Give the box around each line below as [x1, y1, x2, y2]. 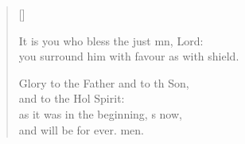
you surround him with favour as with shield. [18, 48, 239, 64]
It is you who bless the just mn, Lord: [18, 32, 204, 49]
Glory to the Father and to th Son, [18, 74, 189, 91]
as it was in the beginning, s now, [18, 105, 182, 122]
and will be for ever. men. [18, 121, 144, 138]
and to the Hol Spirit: [18, 90, 125, 107]
